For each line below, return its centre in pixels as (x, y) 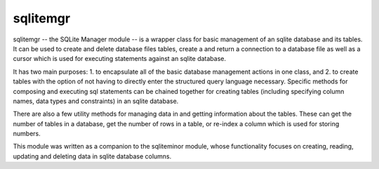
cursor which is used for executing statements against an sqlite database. (119, 59)
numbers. (27, 134)
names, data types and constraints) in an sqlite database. (96, 101)
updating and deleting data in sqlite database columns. (92, 156)
